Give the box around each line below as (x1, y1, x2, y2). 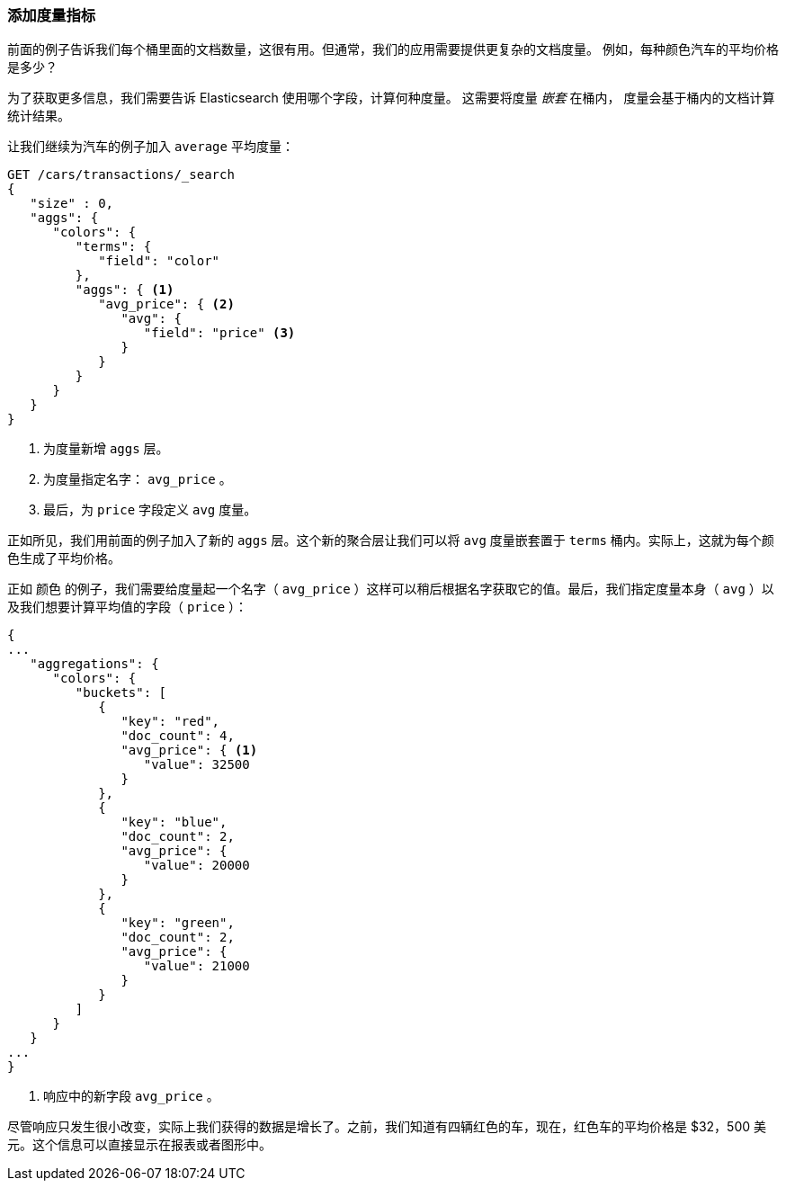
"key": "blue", (121, 815, 228, 830)
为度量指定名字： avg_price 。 (43, 471, 232, 487)
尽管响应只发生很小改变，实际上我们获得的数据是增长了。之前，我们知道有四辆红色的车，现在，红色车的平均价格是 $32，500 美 (7, 1119, 767, 1135)
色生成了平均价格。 (7, 550, 121, 567)
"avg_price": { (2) (98, 297, 235, 312)
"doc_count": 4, (121, 728, 235, 744)
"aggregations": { (30, 657, 159, 672)
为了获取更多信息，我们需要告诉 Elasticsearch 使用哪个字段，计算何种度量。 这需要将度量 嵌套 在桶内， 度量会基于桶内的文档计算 (7, 90, 775, 106)
